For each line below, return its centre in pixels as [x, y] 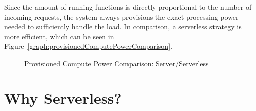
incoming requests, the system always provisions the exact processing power [121, 16]
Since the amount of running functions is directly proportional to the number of [128, 7]
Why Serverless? [63, 98]
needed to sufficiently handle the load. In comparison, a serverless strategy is [123, 26]
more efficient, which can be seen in [59, 36]
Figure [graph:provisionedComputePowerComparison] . [88, 46]
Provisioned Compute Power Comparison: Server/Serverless [117, 63]
